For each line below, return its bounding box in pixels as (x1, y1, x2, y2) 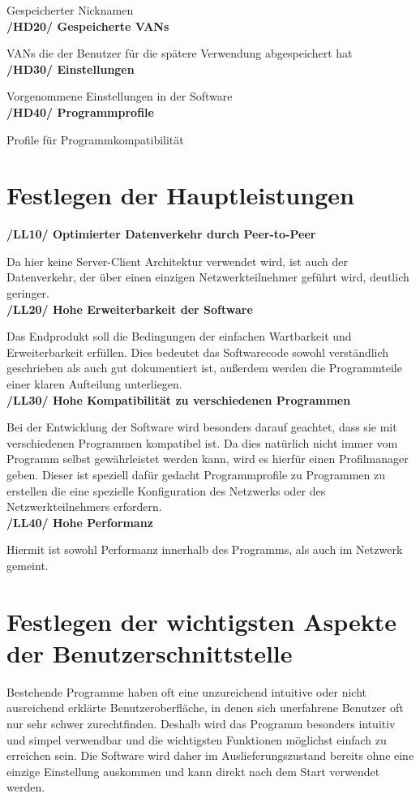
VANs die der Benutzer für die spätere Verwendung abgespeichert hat (6, 45, 353, 62)
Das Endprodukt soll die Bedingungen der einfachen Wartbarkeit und (6, 328, 352, 345)
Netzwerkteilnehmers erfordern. (6, 498, 162, 515)
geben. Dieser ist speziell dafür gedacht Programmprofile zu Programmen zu (6, 466, 385, 483)
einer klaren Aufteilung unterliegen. (6, 375, 182, 393)
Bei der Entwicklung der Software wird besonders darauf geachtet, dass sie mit (6, 418, 397, 435)
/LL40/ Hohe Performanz (6, 513, 153, 530)
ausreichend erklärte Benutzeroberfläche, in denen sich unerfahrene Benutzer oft (6, 699, 404, 716)
